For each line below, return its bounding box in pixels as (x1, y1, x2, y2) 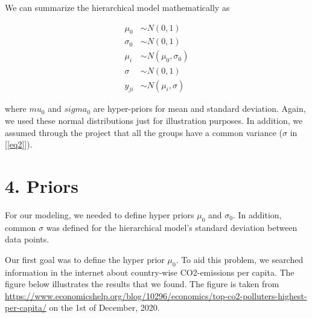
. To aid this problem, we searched (176, 253, 304, 265)
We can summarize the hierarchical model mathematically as (5, 1, 230, 13)
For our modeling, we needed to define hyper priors (5, 208, 194, 221)
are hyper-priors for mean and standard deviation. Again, (93, 102, 306, 115)
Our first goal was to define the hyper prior (5, 253, 165, 265)
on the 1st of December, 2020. (49, 301, 160, 314)
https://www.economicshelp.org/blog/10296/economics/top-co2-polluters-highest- (5, 289, 307, 302)
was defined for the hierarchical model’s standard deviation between (46, 221, 298, 233)
